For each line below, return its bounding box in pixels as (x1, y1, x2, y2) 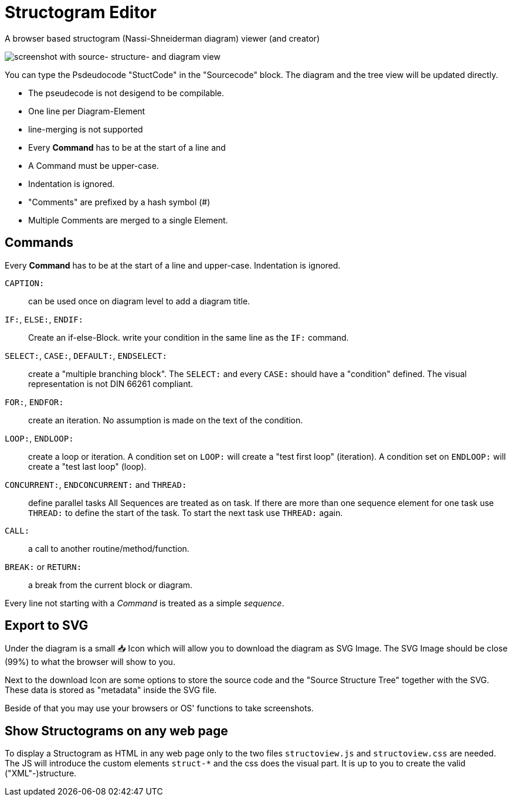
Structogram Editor (5, 2, 157, 22)
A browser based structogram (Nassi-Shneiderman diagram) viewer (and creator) (5, 33, 320, 43)
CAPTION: (5, 278, 45, 288)
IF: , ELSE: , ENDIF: (5, 314, 83, 324)
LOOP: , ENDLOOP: (5, 433, 74, 443)
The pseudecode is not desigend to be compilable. (28, 87, 225, 98)
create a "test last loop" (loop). (28, 461, 147, 471)
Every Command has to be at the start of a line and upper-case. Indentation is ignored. (5, 260, 341, 270)
